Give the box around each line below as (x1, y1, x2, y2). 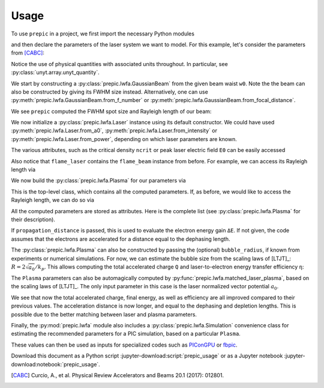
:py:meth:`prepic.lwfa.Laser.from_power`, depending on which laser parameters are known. (11, 135, 237, 142)
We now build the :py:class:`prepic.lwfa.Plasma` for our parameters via (11, 177, 186, 184)
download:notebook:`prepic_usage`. (11, 360, 100, 368)
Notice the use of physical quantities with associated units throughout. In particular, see (11, 60, 228, 67)
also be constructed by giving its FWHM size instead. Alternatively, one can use (11, 88, 208, 95)
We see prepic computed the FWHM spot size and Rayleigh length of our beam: (11, 108, 212, 115)
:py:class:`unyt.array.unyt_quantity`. (11, 69, 100, 76)
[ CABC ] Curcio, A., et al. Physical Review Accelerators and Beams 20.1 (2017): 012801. (11, 372, 224, 378)
